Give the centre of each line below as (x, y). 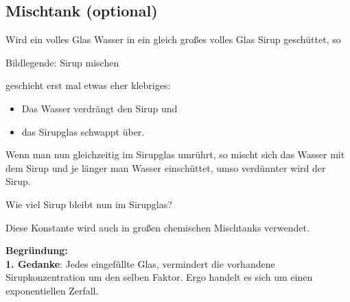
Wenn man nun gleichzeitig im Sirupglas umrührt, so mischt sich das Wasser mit (175, 154)
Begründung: (37, 250)
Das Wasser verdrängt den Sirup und (100, 108)
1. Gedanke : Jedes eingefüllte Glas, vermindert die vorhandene (140, 263)
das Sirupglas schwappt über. (83, 131)
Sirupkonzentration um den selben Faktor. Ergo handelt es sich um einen (159, 277)
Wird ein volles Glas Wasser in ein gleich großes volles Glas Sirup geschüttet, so (173, 39)
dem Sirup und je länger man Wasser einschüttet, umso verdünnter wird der (166, 167)
